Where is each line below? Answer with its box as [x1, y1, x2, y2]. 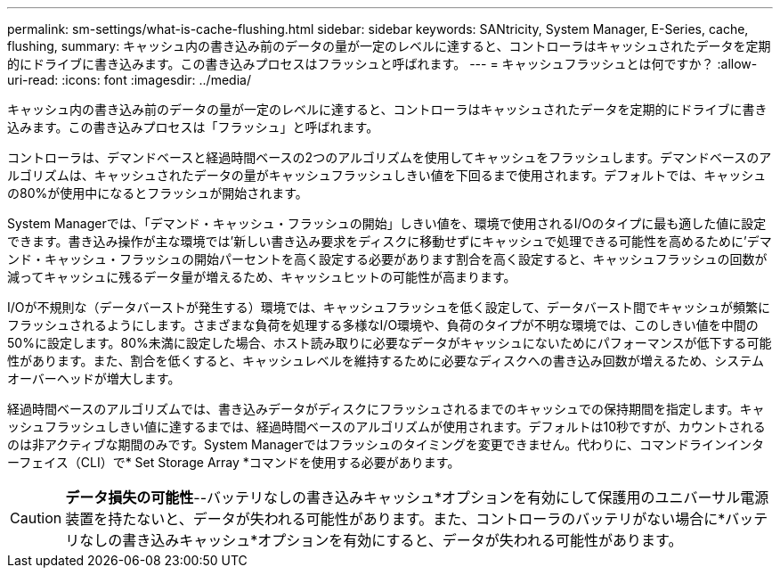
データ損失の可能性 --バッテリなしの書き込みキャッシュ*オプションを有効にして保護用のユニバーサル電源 [65, 489, 769, 506]
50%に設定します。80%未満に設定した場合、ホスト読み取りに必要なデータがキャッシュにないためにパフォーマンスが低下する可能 [7, 335, 772, 350]
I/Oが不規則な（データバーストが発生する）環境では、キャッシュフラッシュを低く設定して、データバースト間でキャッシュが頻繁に [7, 300, 770, 315]
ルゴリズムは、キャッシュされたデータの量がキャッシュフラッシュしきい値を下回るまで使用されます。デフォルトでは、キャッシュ [7, 168, 767, 183]
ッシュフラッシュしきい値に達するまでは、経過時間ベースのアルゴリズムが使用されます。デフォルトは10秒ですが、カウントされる [7, 419, 766, 434]
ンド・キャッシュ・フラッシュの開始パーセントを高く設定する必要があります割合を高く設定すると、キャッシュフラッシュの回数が [7, 251, 768, 267]
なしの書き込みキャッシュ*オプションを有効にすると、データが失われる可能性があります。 [79, 531, 683, 549]
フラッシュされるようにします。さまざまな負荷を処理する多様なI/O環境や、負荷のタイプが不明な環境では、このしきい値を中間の [7, 317, 759, 333]
